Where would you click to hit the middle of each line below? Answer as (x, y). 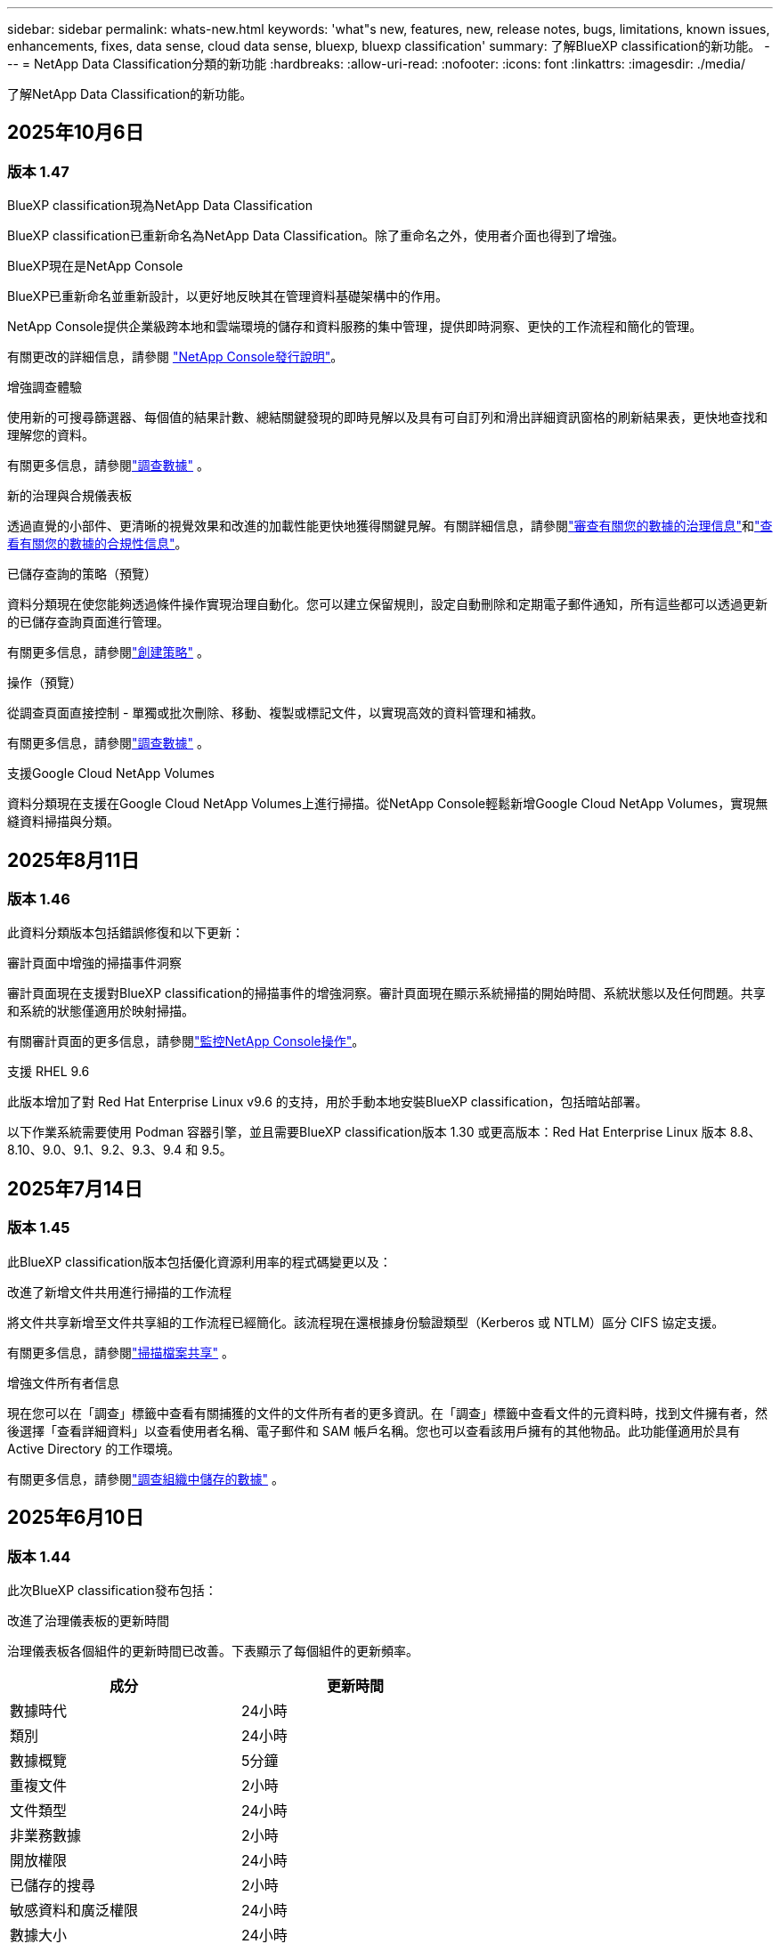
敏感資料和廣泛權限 (74, 1910)
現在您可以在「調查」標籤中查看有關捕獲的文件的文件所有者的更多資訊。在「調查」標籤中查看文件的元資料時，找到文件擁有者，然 (387, 1413)
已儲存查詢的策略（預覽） (82, 574)
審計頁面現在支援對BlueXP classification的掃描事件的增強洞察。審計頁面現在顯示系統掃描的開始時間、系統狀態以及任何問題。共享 (386, 993)
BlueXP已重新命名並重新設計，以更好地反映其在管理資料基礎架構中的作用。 (228, 296)
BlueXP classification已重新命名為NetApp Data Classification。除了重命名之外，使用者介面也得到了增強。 (316, 236)
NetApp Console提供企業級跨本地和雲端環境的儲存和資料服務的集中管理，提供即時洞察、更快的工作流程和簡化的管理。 (355, 327)
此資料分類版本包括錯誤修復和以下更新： (126, 933)
